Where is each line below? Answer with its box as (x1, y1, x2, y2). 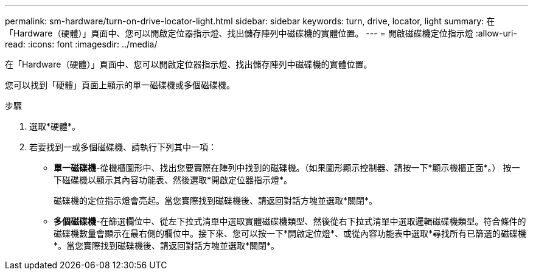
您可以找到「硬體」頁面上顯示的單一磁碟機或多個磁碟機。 (5, 80, 235, 90)
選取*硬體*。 (29, 121, 81, 131)
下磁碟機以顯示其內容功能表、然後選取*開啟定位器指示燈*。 (54, 175, 293, 185)
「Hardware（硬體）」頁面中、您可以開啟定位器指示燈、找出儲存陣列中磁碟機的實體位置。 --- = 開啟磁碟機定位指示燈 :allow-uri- (5, 28, 517, 38)
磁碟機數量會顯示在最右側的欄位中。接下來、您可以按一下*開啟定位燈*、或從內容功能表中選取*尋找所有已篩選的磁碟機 (54, 228, 527, 238)
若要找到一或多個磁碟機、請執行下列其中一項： (29, 142, 217, 152)
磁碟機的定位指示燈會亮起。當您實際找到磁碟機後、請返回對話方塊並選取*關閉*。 (54, 195, 378, 206)
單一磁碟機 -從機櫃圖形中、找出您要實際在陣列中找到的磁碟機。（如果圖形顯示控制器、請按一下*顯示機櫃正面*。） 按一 (54, 162, 520, 173)
